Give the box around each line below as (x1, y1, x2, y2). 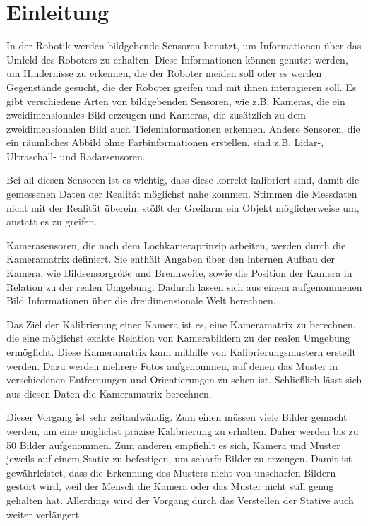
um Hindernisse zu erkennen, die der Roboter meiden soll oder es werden (6, 66, 322, 80)
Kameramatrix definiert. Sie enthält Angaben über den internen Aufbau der (6, 251, 336, 266)
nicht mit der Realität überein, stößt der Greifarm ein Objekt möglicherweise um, (6, 200, 360, 215)
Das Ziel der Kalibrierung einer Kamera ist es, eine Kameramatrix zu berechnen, (6, 316, 356, 331)
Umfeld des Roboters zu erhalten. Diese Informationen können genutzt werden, (6, 52, 348, 66)
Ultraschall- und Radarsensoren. (6, 148, 146, 163)
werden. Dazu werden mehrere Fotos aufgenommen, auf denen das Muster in (6, 358, 338, 373)
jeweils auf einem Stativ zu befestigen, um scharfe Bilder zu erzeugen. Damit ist (6, 451, 352, 466)
